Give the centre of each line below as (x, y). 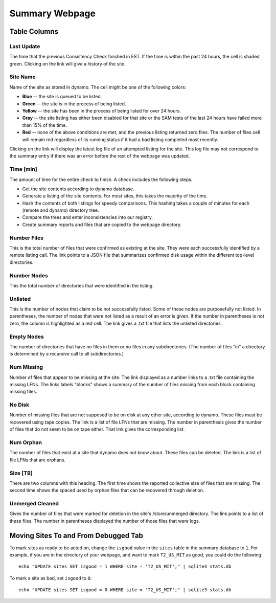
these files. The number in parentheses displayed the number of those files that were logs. (105, 521)
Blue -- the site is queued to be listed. (62, 97)
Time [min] (24, 169)
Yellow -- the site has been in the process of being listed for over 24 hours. (102, 111)
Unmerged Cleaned (34, 504)
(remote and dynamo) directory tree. (61, 210)
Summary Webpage (52, 13)
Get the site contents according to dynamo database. (78, 189)
